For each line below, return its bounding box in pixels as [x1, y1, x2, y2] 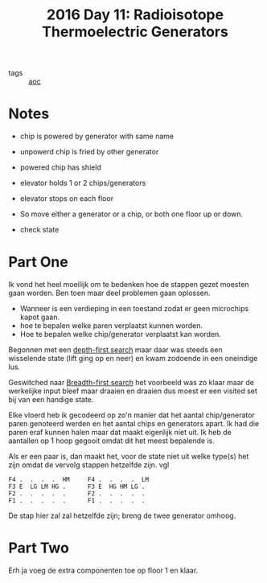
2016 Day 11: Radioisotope [47, 6, 224, 24]
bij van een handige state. [8, 395, 94, 404]
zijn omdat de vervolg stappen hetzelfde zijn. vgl [8, 460, 170, 470]
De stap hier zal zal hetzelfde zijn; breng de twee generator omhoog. [8, 511, 236, 520]
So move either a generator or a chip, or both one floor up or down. [19, 209, 244, 219]
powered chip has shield [19, 162, 102, 172]
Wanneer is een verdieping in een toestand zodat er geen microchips [19, 304, 249, 314]
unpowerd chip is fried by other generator [19, 147, 159, 157]
